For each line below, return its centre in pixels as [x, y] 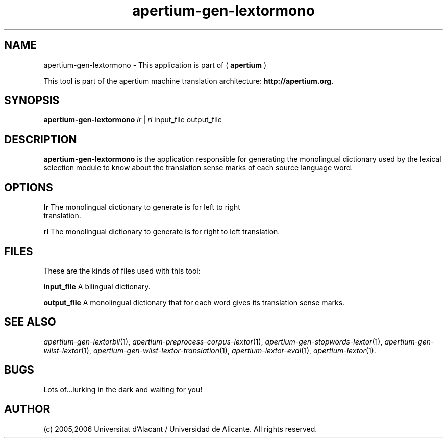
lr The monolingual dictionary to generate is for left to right [142, 207]
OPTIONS [29, 187]
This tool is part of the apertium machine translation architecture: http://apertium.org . [189, 81]
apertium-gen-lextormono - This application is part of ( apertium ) [155, 65]
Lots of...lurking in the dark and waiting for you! [123, 389]
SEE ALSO [30, 322]
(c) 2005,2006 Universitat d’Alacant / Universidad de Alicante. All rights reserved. [180, 429]
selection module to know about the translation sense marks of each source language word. [198, 168]
